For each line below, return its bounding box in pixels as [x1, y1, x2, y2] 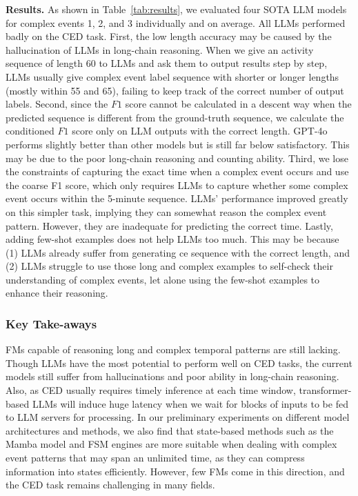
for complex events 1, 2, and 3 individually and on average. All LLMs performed [6, 15, 346, 30]
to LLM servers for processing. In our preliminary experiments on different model [6, 410, 350, 424]
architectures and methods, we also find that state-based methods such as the [6, 423, 334, 437]
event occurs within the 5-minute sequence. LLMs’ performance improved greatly [6, 191, 348, 206]
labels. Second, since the [6, 97, 108, 111]
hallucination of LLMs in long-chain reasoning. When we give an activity [6, 42, 314, 57]
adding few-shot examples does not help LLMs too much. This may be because [6, 232, 339, 246]
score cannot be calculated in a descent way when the [125, 97, 352, 111]
